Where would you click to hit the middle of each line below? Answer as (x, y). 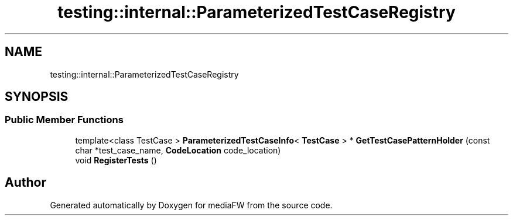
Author (25, 183)
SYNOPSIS (37, 97)
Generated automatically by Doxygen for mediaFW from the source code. (191, 205)
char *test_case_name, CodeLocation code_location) (178, 150)
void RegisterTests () (116, 160)
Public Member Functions (64, 120)
